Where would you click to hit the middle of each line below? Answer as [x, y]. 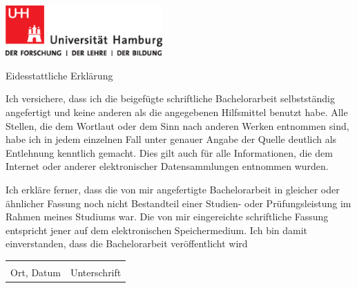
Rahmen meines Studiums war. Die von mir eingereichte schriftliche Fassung [167, 217]
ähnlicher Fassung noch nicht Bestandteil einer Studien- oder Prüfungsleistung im [178, 203]
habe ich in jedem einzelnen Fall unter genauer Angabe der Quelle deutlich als [171, 139]
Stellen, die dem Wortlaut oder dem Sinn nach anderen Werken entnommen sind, [177, 125]
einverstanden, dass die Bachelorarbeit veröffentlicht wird [127, 243]
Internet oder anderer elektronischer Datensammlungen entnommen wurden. [167, 166]
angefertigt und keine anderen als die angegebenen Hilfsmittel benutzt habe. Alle [177, 112]
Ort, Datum [36, 272]
